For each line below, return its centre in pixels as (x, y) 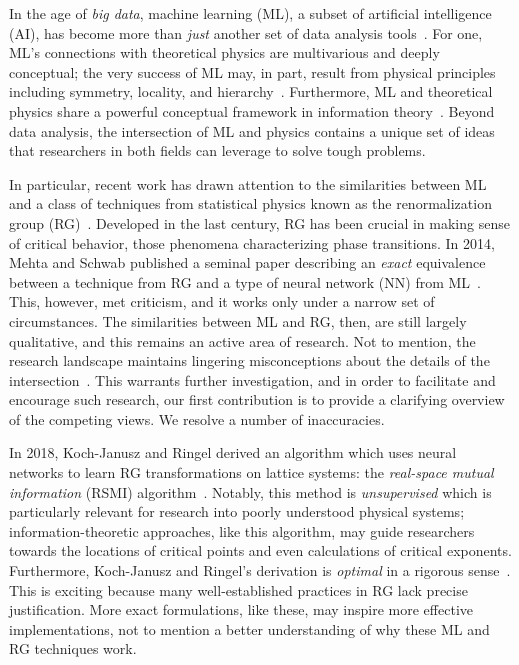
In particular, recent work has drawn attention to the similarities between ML (248, 183)
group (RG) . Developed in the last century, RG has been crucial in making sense (259, 222)
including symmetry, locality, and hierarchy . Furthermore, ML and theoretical (251, 91)
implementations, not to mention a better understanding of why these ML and (249, 628)
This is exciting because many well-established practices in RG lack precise (238, 589)
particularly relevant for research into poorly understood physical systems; (237, 511)
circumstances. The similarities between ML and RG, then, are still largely (238, 320)
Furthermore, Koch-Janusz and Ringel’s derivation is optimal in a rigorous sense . (260, 570)
